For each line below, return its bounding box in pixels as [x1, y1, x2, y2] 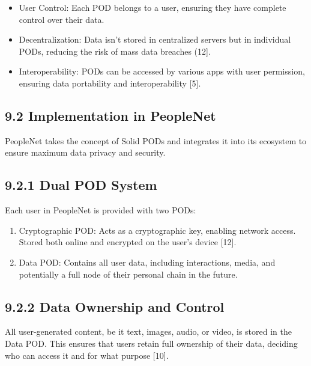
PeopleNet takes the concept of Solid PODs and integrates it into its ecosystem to [5, 134, 307, 147]
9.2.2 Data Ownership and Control [5, 297, 225, 316]
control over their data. [19, 13, 104, 25]
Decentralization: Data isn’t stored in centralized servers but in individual [19, 33, 291, 46]
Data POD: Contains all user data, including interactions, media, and [19, 255, 276, 268]
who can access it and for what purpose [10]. [5, 349, 169, 361]
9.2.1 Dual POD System [5, 175, 157, 194]
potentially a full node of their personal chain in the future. [19, 267, 238, 280]
